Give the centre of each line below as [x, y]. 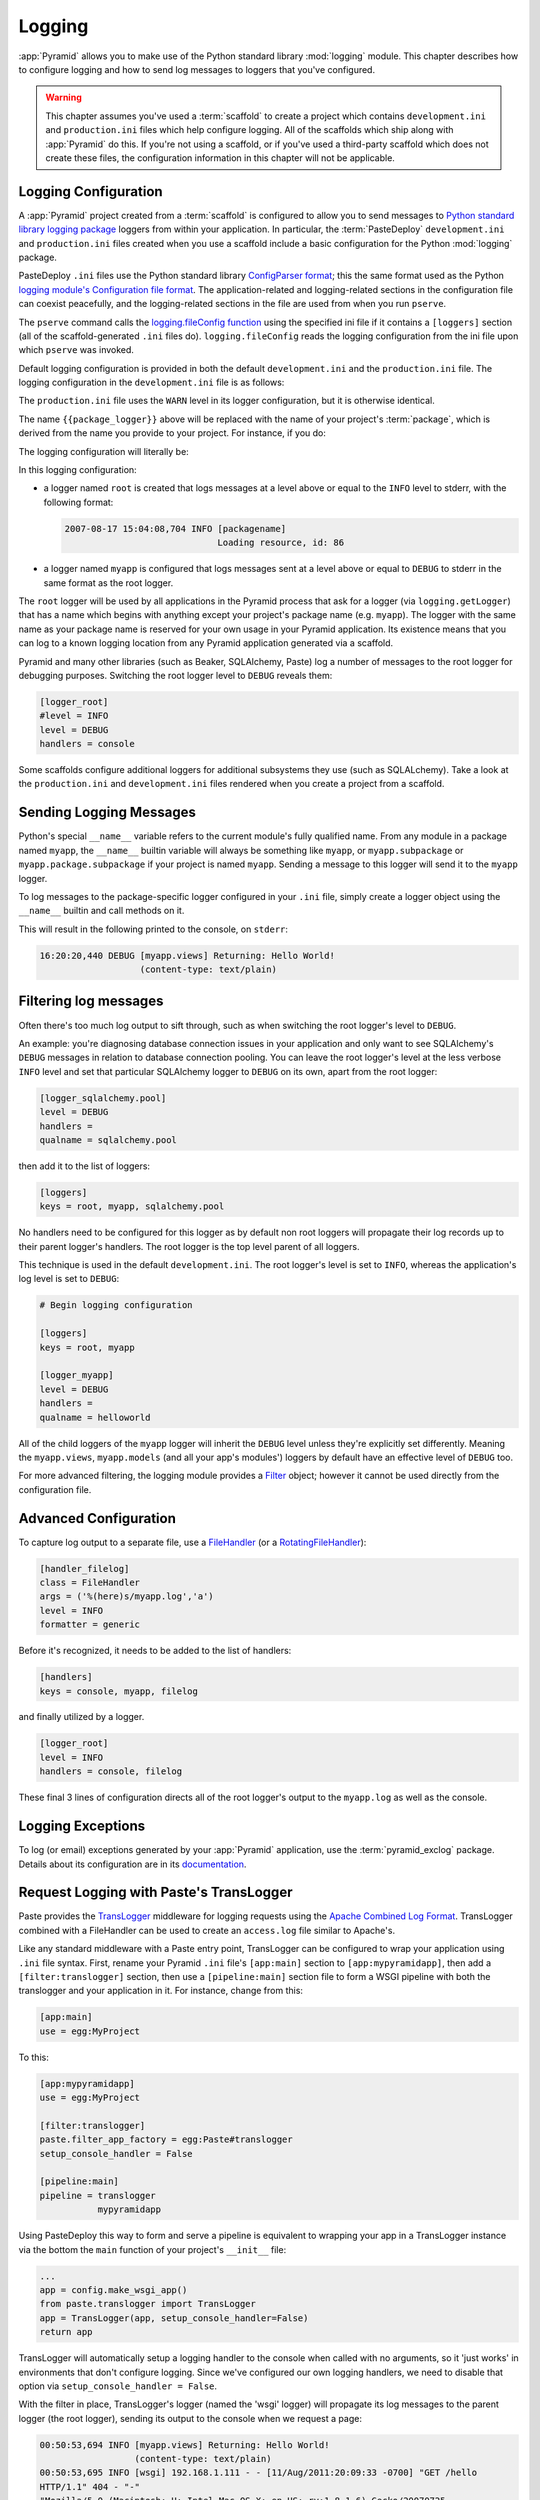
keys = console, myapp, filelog [119, 1691]
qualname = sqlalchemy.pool [108, 1139]
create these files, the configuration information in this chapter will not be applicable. [220, 157]
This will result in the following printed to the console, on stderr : [153, 929]
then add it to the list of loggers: [84, 1166]
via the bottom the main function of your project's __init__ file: [152, 2249]
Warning [63, 97]
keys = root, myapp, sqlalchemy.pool [132, 1206]
